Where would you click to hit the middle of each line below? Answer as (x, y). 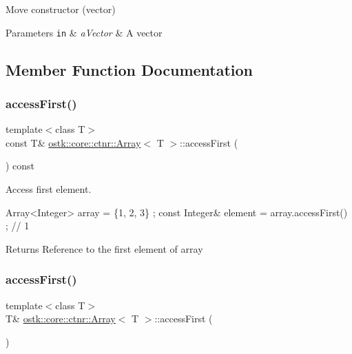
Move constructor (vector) (61, 9)
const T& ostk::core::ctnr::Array (73, 142)
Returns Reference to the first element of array (104, 248)
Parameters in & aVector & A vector (84, 32)
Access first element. (49, 189)
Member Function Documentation (130, 69)
